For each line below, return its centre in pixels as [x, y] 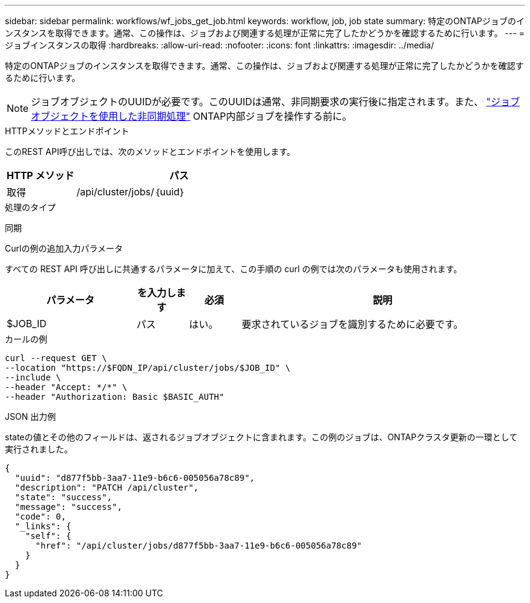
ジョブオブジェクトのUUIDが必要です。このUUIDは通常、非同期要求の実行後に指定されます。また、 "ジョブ [276, 102]
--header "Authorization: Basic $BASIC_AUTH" [115, 397]
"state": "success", [64, 497]
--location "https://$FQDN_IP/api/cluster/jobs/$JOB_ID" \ [148, 368]
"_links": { [43, 526]
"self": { [48, 536]
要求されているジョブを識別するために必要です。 [352, 324]
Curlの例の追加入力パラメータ [64, 248]
